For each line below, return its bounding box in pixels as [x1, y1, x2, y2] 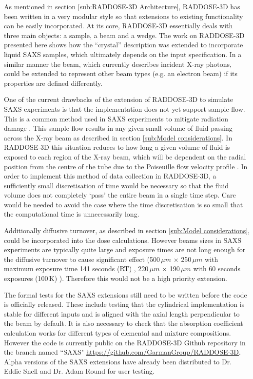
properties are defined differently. [4, 78, 103, 88]
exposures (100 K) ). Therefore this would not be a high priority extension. [4, 273, 227, 283]
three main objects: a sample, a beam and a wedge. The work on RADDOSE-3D [4, 30, 245, 40]
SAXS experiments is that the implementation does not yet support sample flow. [4, 103, 245, 114]
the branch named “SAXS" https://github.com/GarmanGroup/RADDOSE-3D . [4, 347, 241, 357]
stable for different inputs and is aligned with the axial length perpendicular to [4, 308, 240, 319]
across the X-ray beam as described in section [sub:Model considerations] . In [4, 132, 233, 142]
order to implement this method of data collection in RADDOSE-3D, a [4, 171, 216, 181]
